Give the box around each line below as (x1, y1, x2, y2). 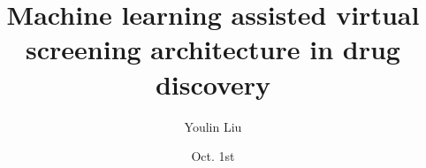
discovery (155, 65, 271, 102)
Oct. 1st (191, 147, 235, 165)
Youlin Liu (184, 117, 242, 135)
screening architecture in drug (26, 31, 400, 67)
